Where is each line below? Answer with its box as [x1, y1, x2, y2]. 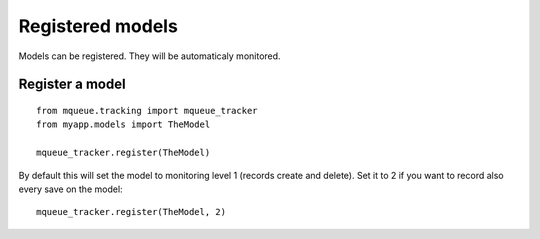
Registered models [18, 15, 179, 37]
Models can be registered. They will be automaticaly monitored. [18, 50, 281, 62]
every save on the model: [18, 183, 124, 195]
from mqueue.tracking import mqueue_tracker [36, 105, 259, 116]
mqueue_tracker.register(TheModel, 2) [36, 206, 227, 218]
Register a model [18, 76, 126, 93]
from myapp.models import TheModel [36, 119, 211, 130]
